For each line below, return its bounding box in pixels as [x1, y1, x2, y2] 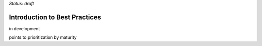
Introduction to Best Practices [9, 13, 101, 21]
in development [9, 25, 40, 31]
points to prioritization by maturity [9, 34, 77, 40]
